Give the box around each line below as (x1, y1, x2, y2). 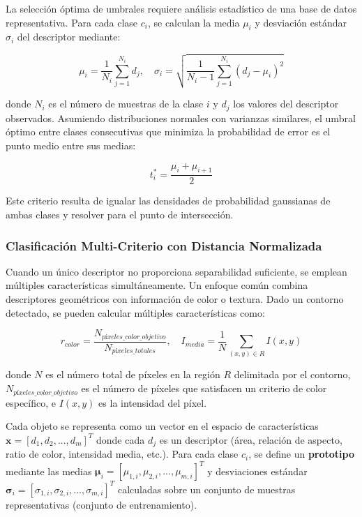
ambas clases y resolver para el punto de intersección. (6, 207, 234, 222)
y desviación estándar (255, 15, 347, 29)
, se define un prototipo (248, 447, 354, 461)
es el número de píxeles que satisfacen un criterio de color (81, 381, 327, 396)
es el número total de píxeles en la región (45, 367, 220, 382)
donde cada (96, 432, 145, 447)
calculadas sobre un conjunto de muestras (117, 481, 296, 496)
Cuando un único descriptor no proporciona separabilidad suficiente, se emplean (6, 264, 347, 278)
